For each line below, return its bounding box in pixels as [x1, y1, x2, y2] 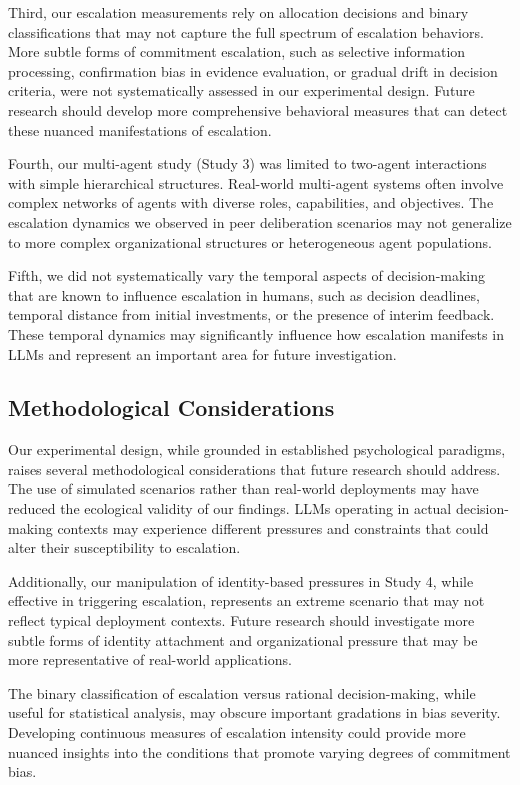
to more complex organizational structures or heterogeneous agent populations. [8, 231, 492, 252]
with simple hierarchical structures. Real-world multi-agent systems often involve [8, 172, 504, 193]
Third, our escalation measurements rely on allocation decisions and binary [8, 2, 469, 22]
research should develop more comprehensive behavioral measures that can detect [8, 99, 508, 120]
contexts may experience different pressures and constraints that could [57, 517, 489, 538]
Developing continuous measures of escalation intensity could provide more [8, 722, 466, 743]
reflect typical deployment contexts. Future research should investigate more [8, 610, 475, 631]
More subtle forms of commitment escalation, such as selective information [8, 41, 466, 62]
